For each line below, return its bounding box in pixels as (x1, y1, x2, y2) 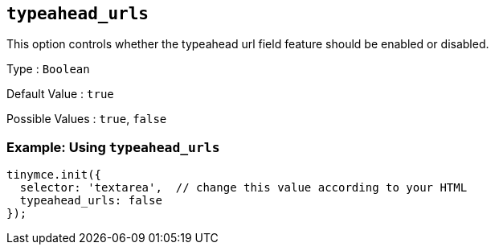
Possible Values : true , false (6, 112, 167, 126)
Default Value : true (6, 87, 114, 101)
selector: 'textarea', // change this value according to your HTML (19, 181, 468, 195)
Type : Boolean (6, 62, 90, 76)
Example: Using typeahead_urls (6, 138, 220, 155)
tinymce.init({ (6, 168, 102, 182)
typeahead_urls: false (19, 194, 162, 208)
